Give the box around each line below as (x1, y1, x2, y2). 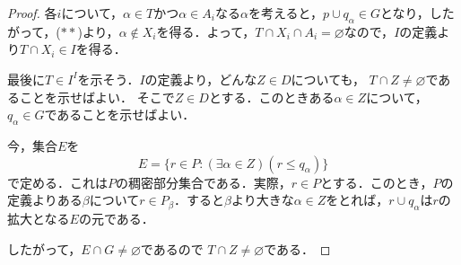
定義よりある (7, 190, 83, 209)
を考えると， (248, 4, 323, 22)
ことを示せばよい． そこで (19, 87, 175, 106)
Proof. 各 (7, 4, 57, 22)
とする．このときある (208, 87, 335, 106)
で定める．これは (7, 172, 108, 191)
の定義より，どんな (144, 69, 257, 88)
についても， (291, 69, 365, 88)
